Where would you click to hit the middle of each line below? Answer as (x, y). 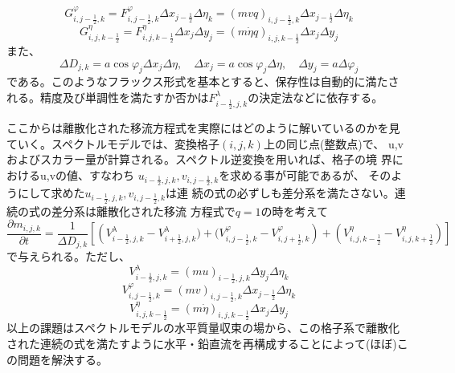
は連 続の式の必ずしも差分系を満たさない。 (280, 193)
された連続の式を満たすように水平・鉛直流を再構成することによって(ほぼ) (202, 343)
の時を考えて (294, 211)
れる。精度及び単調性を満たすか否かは (108, 97)
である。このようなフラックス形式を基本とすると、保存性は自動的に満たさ (203, 81)
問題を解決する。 (62, 359)
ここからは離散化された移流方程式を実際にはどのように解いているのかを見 (203, 127)
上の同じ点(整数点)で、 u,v (333, 143)
